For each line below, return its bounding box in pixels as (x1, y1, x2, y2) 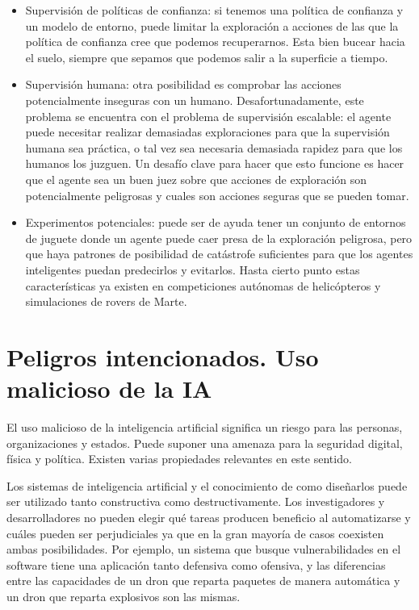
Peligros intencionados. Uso (6, 340, 319, 373)
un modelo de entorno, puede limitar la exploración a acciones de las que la (25, 17, 399, 34)
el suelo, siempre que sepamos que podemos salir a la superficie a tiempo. (25, 48, 388, 65)
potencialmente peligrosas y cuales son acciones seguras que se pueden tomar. (25, 186, 409, 203)
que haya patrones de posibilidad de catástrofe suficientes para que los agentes (25, 245, 413, 262)
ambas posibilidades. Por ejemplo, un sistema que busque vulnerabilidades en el (6, 541, 401, 558)
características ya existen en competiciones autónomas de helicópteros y (25, 277, 381, 294)
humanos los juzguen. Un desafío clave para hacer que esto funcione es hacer (25, 155, 404, 172)
